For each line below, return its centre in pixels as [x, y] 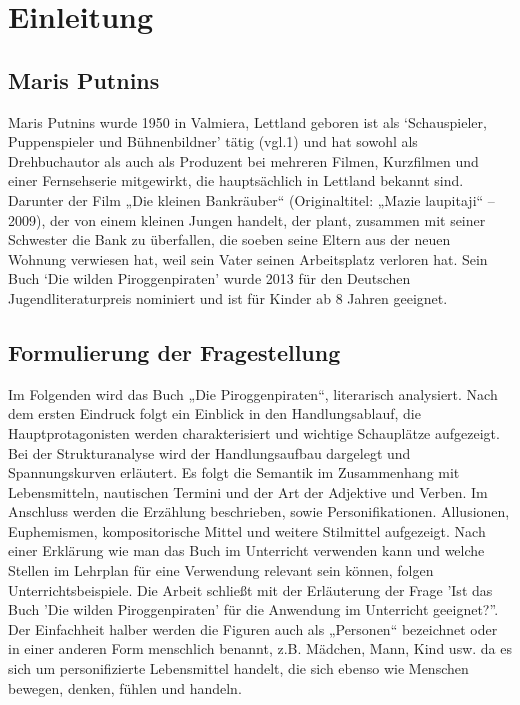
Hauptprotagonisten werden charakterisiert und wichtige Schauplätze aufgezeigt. [254, 432]
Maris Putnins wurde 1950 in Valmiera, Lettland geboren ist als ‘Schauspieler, [247, 121]
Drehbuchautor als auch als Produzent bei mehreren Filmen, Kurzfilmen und [243, 160]
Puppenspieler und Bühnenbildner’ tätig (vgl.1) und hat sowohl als [213, 141]
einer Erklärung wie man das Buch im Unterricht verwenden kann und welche [246, 550]
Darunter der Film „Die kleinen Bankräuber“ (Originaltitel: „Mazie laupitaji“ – [251, 199]
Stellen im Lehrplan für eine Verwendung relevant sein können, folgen [221, 570]
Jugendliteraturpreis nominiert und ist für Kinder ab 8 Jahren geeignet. [228, 297]
